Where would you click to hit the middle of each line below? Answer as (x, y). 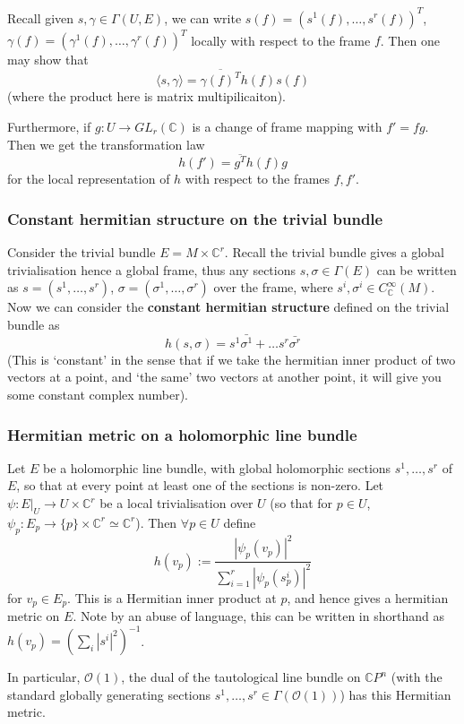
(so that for (301, 503)
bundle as (34, 324)
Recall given (41, 17)
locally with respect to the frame (281, 39)
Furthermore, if (49, 126)
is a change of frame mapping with (287, 126)
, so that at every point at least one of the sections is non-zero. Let (200, 485)
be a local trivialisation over (176, 503)
